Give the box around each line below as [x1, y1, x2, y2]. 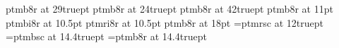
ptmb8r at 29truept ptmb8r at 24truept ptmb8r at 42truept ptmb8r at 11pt [6, 1, 333, 16]
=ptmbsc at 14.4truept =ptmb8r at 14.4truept [6, 29, 207, 44]
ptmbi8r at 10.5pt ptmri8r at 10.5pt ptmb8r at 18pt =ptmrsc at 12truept [6, 15, 323, 30]
